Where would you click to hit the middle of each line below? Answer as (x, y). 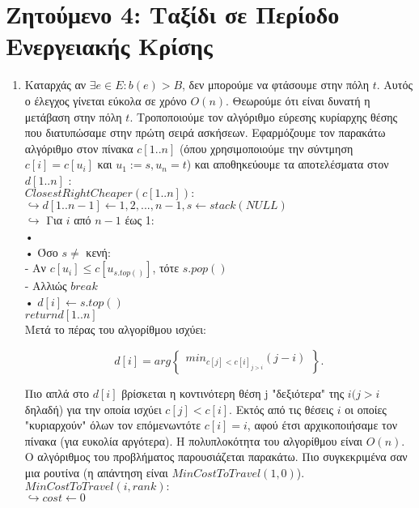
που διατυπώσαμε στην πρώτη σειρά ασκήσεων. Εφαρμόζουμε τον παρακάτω (205, 132)
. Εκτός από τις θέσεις (281, 409)
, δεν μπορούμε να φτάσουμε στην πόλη (276, 85)
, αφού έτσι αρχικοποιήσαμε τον (322, 425)
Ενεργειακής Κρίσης (109, 46)
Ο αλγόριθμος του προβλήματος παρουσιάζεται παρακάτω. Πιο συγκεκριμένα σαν (216, 457)
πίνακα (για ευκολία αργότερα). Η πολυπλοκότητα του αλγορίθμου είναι (194, 440)
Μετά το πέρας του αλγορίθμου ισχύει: (115, 329)
